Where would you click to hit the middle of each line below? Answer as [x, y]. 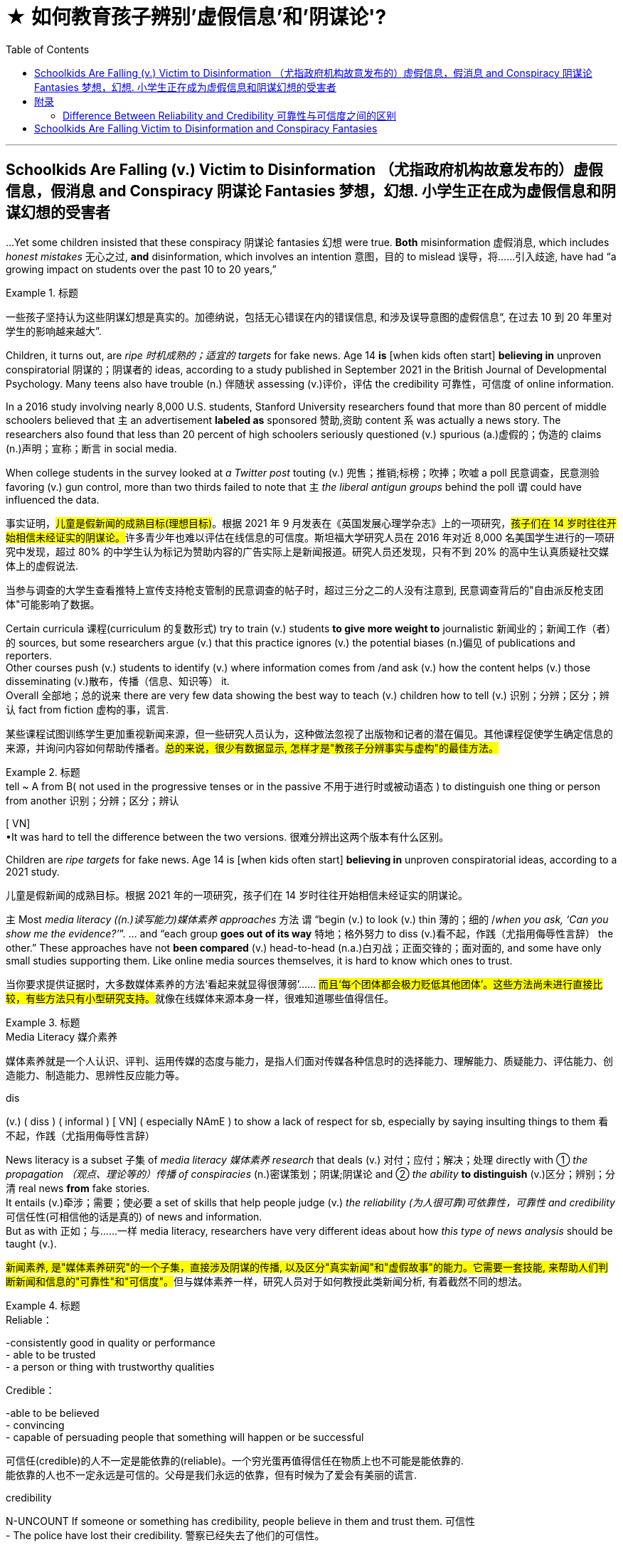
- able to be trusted [51, 1354]
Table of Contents [48, 49]
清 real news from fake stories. [78, 1188]
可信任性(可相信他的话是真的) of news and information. [134, 1216]
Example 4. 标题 [43, 1305]
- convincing [35, 1425]
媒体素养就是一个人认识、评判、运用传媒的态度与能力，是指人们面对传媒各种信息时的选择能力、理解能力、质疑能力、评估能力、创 [309, 1060]
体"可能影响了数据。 [53, 604]
